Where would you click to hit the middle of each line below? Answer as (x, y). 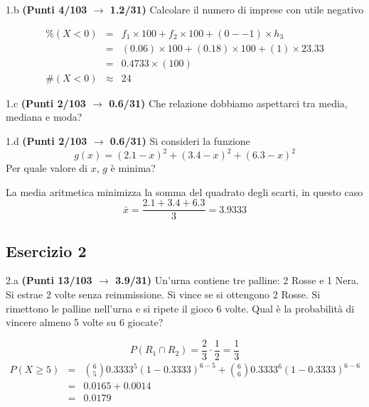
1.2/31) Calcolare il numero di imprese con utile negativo (237, 9)
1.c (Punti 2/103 (46, 103)
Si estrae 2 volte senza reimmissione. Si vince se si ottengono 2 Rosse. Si (163, 294)
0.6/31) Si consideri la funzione (180, 140)
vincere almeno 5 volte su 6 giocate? (85, 322)
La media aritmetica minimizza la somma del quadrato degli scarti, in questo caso (184, 191)
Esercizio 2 (46, 250)
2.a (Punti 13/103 (49, 280)
